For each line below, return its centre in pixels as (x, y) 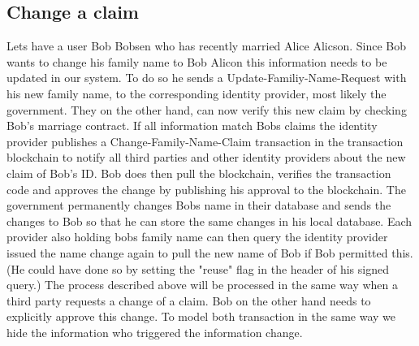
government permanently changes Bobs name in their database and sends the (199, 205)
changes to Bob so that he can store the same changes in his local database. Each (209, 221)
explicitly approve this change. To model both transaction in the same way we (201, 316)
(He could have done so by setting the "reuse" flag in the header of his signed (198, 268)
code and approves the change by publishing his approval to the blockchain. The (206, 189)
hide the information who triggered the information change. (155, 332)
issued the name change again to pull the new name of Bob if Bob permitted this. (210, 252)
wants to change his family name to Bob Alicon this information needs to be (197, 61)
